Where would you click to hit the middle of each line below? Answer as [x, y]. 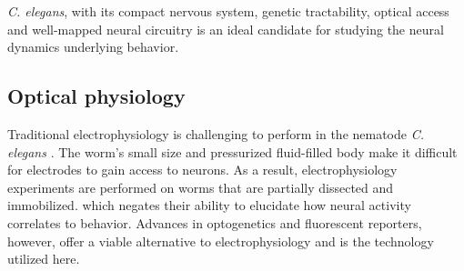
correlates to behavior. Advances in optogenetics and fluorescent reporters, [215, 222]
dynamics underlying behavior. [93, 47]
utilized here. [44, 259]
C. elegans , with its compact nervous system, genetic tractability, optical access [228, 11]
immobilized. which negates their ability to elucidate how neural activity [209, 205]
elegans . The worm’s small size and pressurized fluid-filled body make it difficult [232, 151]
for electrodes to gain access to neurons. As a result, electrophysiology [202, 170]
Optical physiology [96, 96]
